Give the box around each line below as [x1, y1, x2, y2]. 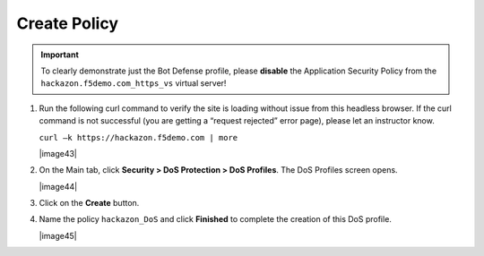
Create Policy [16, 13, 119, 33]
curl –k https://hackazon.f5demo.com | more [39, 132, 238, 142]
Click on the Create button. [39, 198, 140, 209]
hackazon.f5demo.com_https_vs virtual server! [40, 78, 227, 89]
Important [40, 49, 80, 60]
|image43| [39, 148, 78, 158]
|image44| [39, 181, 78, 192]
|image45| [39, 230, 77, 241]
